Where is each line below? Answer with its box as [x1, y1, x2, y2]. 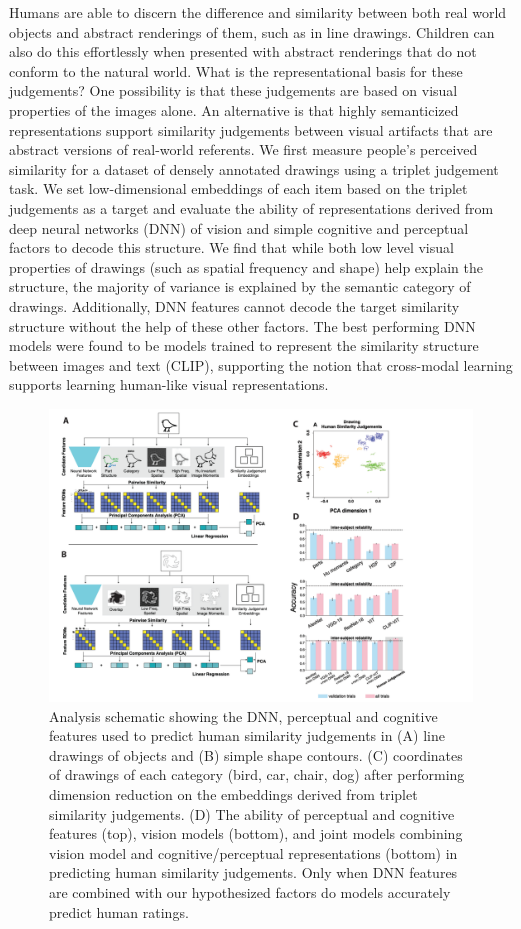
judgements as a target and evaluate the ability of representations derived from [9, 197, 494, 218]
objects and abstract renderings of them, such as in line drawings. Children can [9, 21, 495, 42]
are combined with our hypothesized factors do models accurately [49, 881, 451, 902]
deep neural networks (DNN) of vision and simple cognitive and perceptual [9, 217, 469, 238]
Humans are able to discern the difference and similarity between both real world [9, 2, 507, 22]
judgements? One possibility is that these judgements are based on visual [9, 80, 458, 101]
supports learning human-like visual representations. [9, 374, 329, 395]
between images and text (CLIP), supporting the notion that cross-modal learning [9, 354, 513, 375]
